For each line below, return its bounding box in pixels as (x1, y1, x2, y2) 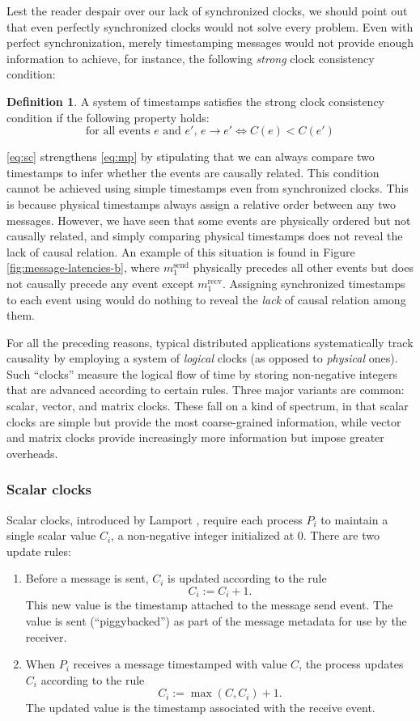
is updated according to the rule (168, 570, 327, 587)
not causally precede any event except (6, 274, 194, 291)
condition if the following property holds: (6, 108, 210, 125)
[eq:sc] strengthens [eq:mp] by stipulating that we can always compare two (6, 148, 375, 165)
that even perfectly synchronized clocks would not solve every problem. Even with (6, 18, 414, 35)
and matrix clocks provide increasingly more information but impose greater (6, 429, 384, 446)
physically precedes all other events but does (193, 259, 414, 276)
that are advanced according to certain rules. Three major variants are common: (6, 381, 405, 398)
